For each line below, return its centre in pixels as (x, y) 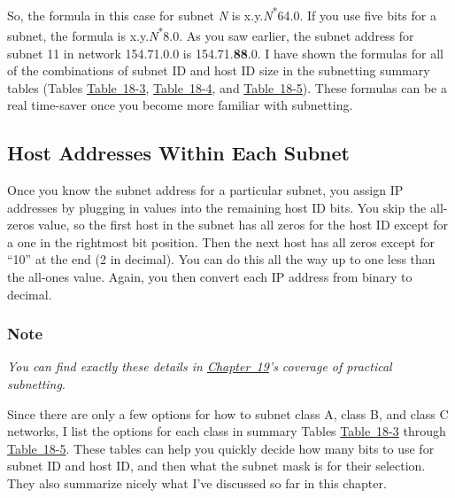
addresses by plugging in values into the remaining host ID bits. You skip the (217, 207)
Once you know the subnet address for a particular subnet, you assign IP (205, 190)
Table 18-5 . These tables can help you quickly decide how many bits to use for (221, 448)
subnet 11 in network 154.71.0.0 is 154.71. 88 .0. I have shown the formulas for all (225, 53)
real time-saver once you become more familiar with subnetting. (180, 105)
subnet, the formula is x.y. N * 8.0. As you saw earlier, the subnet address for (211, 34)
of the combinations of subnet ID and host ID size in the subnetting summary (219, 70)
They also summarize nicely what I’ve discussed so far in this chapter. (197, 483)
